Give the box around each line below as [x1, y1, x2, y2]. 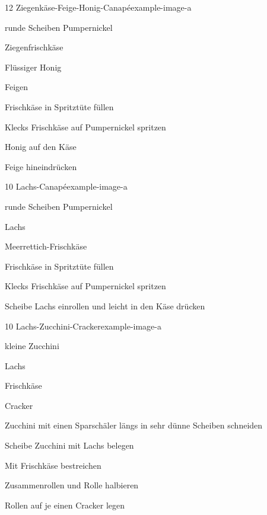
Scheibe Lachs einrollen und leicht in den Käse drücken [5, 299, 205, 312]
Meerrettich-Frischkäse [5, 240, 87, 252]
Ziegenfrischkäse [5, 41, 63, 53]
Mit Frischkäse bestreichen [5, 459, 101, 471]
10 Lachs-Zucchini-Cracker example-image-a [5, 319, 161, 332]
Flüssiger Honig [5, 60, 62, 73]
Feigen [5, 81, 28, 93]
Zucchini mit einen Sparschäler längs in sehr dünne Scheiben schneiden [5, 419, 263, 431]
